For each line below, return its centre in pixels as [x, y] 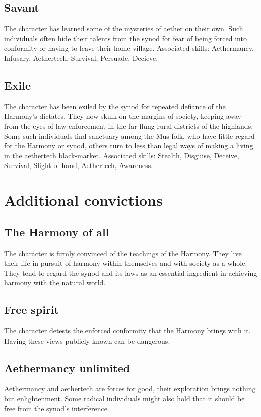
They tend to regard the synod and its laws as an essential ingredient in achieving [131, 272]
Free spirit [32, 310]
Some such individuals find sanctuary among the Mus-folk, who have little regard [129, 136]
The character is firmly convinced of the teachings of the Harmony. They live [123, 253]
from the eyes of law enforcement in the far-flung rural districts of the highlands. [129, 126]
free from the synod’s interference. [57, 408]
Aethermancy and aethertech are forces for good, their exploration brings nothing [130, 389]
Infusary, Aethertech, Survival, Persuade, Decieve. [81, 58]
